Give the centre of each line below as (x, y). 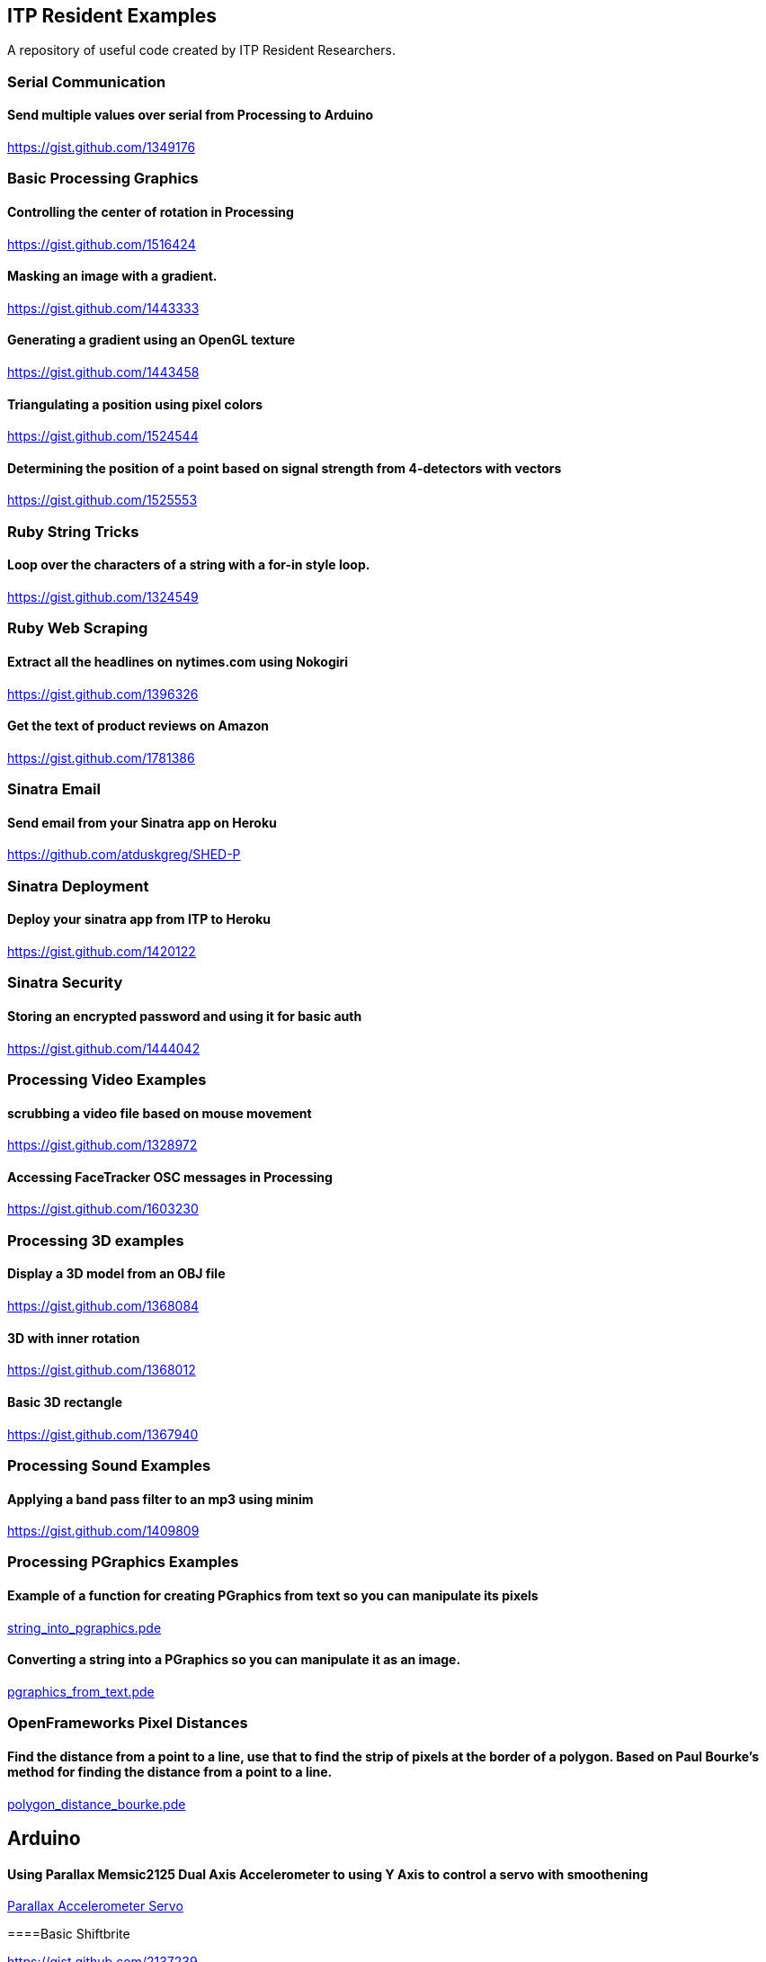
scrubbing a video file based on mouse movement (160, 1113)
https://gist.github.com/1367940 (103, 1434)
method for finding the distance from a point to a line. (170, 1771)
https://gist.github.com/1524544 (103, 436)
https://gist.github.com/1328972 (102, 1145)
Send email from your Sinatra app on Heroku (142, 822)
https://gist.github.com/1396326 (103, 694)
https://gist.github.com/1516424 (102, 244)
